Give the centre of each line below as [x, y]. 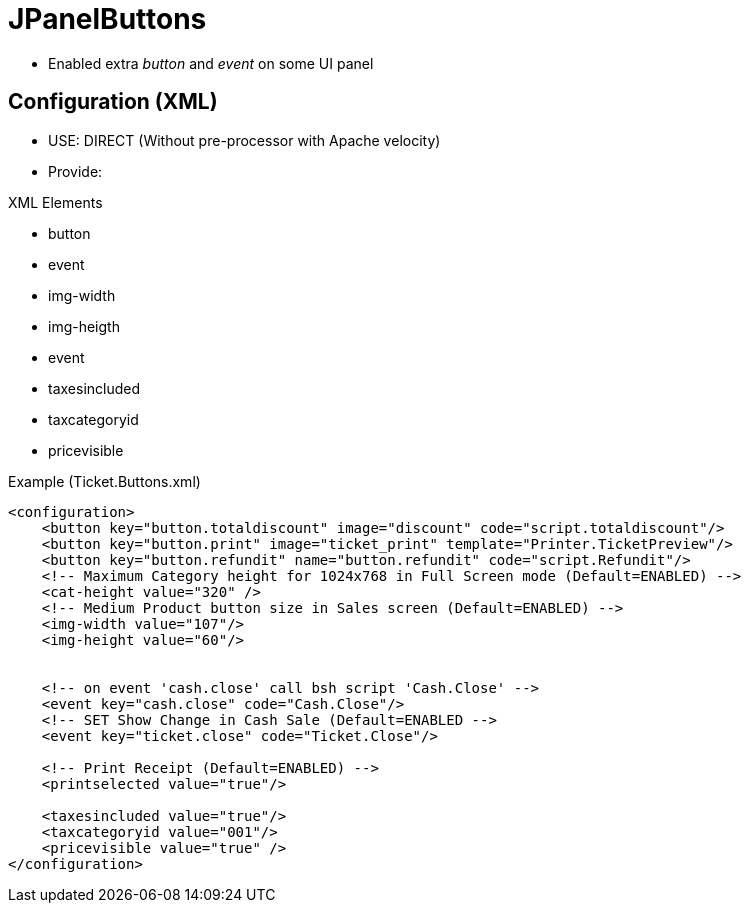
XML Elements [55, 202]
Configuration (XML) [113, 102]
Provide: [75, 171]
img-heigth [84, 326]
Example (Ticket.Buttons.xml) [104, 481]
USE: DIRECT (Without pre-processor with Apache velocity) [244, 140]
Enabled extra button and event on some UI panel [211, 63]
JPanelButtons [107, 19]
